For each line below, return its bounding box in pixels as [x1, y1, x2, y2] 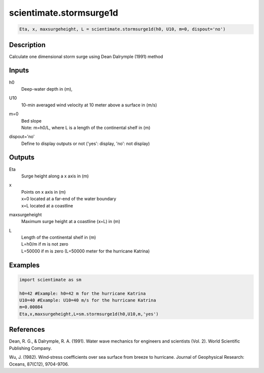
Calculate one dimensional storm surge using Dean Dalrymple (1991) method [9, 53, 163, 59]
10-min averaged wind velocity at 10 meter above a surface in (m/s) [21, 102, 157, 108]
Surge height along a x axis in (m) [21, 173, 89, 179]
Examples [9, 261, 40, 269]
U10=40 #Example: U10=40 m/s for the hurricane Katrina [19, 298, 156, 303]
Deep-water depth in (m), [21, 86, 73, 92]
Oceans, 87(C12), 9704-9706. [9, 361, 69, 367]
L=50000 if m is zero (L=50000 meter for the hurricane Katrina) [21, 248, 150, 254]
